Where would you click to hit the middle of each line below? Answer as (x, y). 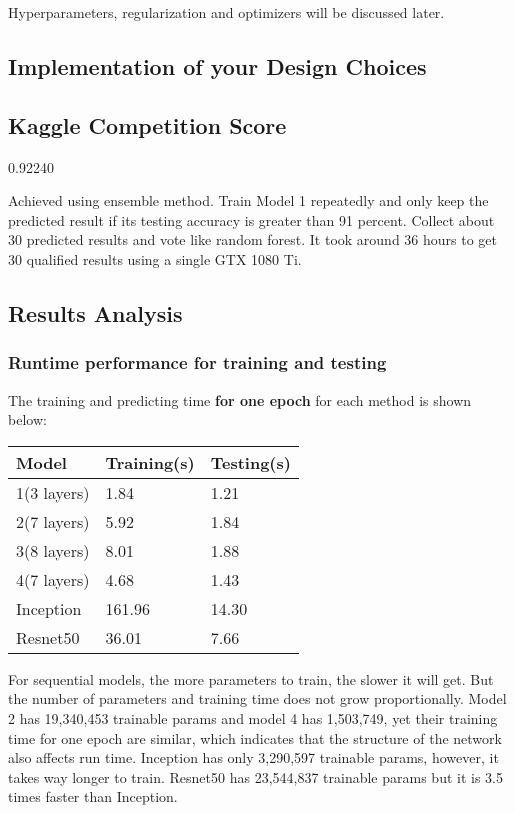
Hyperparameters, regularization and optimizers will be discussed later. (226, 12)
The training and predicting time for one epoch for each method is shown (240, 399)
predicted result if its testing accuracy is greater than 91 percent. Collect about (251, 219)
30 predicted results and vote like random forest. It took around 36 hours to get (252, 239)
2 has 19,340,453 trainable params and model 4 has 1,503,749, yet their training (253, 717)
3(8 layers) (53, 550)
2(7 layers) (53, 521)
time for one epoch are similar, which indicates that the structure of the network (255, 737)
